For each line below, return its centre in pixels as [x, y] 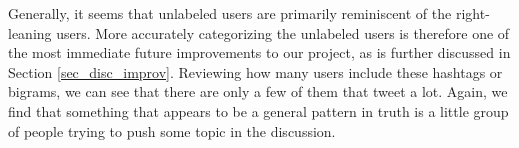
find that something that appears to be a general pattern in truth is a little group [258, 110]
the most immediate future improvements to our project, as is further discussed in [259, 52]
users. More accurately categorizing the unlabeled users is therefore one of [283, 32]
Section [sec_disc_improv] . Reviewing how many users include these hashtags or [255, 71]
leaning [30, 32]
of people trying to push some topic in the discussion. [172, 130]
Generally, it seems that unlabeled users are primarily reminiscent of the [230, 13]
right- [472, 13]
